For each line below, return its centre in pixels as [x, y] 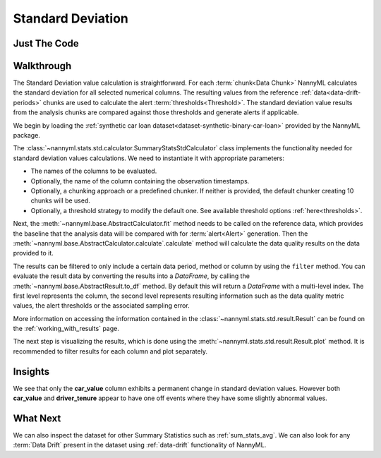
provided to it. [34, 253]
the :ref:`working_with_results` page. [66, 329]
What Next [37, 418]
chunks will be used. [61, 200]
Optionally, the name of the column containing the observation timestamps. [140, 181]
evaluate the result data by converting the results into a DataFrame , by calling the [132, 276]
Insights [31, 372]
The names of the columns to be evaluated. [94, 171]
